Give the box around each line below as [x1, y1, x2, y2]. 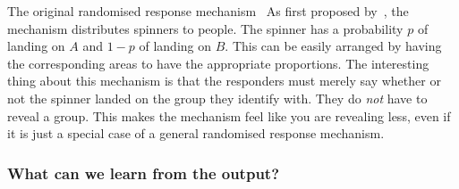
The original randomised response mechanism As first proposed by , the [7, 2, 409, 20]
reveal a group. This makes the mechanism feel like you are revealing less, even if [7, 106, 451, 125]
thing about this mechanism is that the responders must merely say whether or [7, 71, 441, 90]
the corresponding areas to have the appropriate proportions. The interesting [7, 53, 429, 72]
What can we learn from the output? [7, 161, 280, 184]
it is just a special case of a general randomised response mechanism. [7, 124, 385, 143]
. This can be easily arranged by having [225, 37, 442, 55]
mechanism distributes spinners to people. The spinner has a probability [7, 19, 404, 37]
